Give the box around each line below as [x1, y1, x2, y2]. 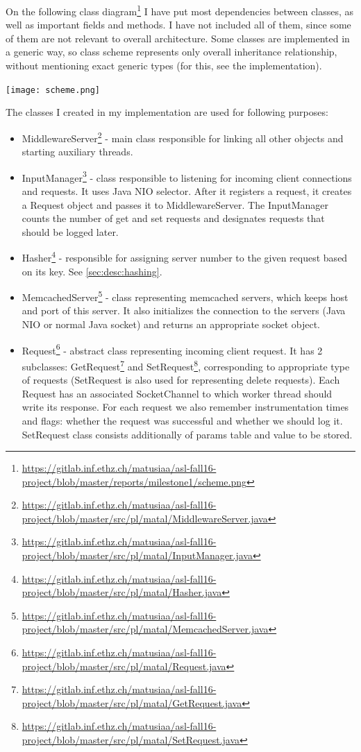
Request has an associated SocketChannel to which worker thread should [22, 386, 333, 400]
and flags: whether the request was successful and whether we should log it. [22, 413, 343, 427]
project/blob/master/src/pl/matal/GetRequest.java [22, 695, 242, 710]
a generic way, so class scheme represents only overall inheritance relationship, [6, 44, 337, 59]
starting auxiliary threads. [22, 144, 133, 159]
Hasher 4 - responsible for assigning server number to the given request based [22, 248, 348, 264]
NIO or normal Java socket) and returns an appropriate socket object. [22, 317, 321, 332]
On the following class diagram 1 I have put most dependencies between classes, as [6, 2, 354, 18]
